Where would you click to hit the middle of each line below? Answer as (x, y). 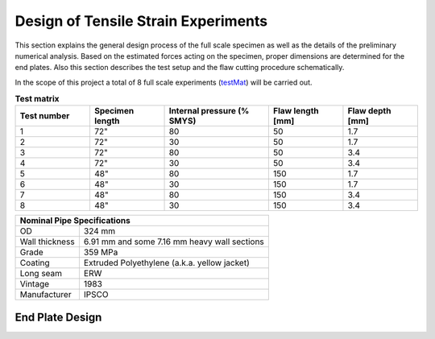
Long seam (41, 274)
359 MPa (101, 252)
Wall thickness (48, 242)
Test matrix (37, 99)
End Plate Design (58, 317)
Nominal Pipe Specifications (75, 221)
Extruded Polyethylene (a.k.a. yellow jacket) (166, 263)
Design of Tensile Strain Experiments (141, 21)
